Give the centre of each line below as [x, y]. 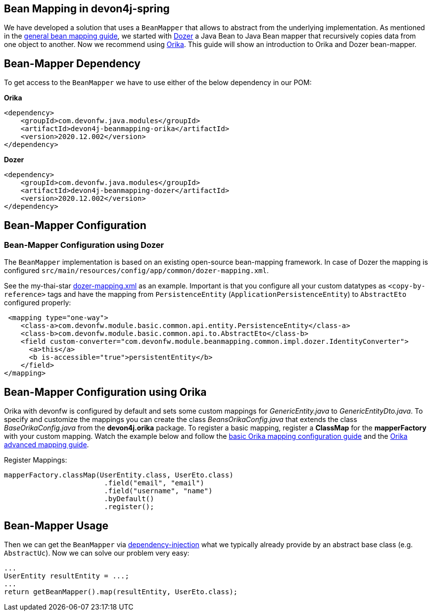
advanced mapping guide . [47, 445]
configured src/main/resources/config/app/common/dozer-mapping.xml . [137, 271]
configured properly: [38, 303]
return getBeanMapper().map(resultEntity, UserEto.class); [121, 592]
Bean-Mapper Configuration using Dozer [84, 245]
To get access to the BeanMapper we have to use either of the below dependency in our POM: [158, 83]
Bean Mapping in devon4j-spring [87, 9]
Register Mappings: [36, 460]
